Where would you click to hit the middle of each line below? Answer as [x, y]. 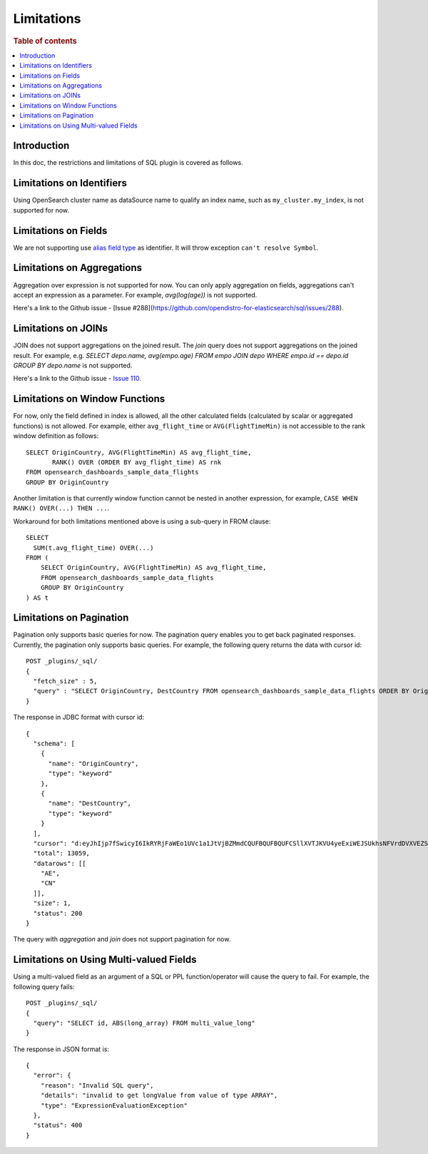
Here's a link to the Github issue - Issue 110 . [77, 379]
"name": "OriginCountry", [93, 764]
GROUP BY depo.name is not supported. [73, 366]
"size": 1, [52, 903]
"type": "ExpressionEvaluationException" [114, 1105]
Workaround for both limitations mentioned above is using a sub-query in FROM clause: [142, 521]
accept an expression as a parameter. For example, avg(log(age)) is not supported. [135, 295]
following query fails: [44, 986]
